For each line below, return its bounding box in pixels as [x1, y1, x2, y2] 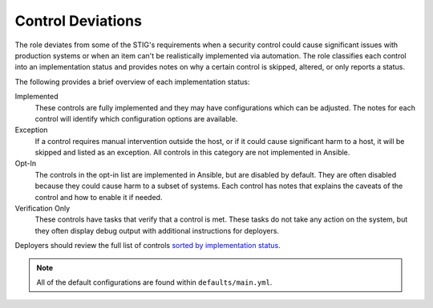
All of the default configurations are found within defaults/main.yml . [36, 277, 273, 287]
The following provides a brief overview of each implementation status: [14, 77, 250, 86]
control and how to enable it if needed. [34, 192, 163, 202]
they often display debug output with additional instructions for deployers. [34, 226, 280, 235]
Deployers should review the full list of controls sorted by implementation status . [14, 241, 281, 250]
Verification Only [14, 204, 71, 214]
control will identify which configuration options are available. [34, 114, 238, 123]
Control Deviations [14, 12, 142, 30]
